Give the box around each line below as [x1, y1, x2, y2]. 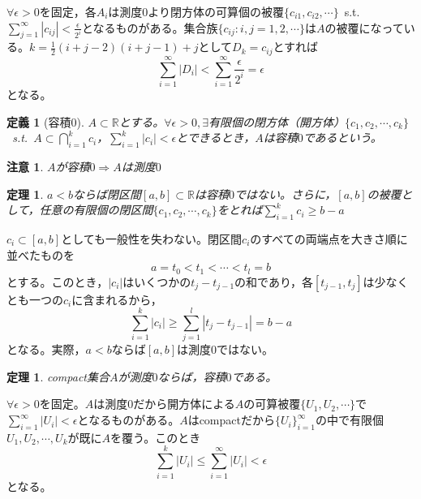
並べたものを [6, 246, 75, 263]
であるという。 [303, 129, 382, 146]
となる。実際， [6, 341, 86, 358]
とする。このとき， [6, 273, 109, 290]
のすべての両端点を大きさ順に [250, 230, 408, 247]
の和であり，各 [234, 273, 313, 290]
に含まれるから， [71, 290, 162, 308]
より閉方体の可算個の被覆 [148, 3, 285, 19]
